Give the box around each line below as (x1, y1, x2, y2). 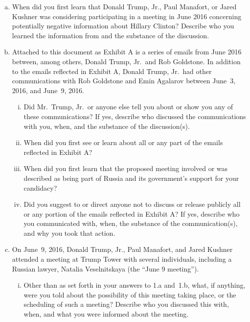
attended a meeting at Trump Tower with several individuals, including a (12, 254, 232, 264)
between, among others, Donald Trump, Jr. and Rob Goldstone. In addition (12, 56, 241, 66)
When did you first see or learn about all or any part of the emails (23, 137, 223, 148)
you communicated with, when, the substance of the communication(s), (23, 218, 238, 228)
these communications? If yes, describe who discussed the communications (23, 111, 246, 121)
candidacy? (23, 182, 57, 193)
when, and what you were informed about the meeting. (23, 309, 189, 319)
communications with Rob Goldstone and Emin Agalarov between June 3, (12, 75, 236, 86)
